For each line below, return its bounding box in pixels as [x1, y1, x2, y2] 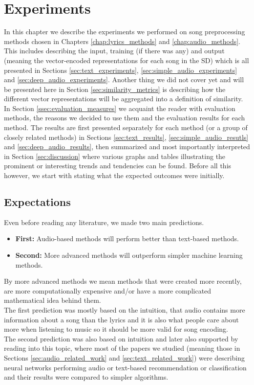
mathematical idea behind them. [4, 295, 101, 305]
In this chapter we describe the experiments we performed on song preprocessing [4, 26, 245, 37]
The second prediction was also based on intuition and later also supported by [4, 333, 238, 343]
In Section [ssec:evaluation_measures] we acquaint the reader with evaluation [4, 103, 235, 113]
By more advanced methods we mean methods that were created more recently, [4, 276, 242, 286]
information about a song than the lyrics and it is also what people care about [4, 314, 239, 324]
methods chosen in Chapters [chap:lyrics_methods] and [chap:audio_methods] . [4, 36, 240, 46]
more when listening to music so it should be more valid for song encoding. [4, 324, 228, 334]
